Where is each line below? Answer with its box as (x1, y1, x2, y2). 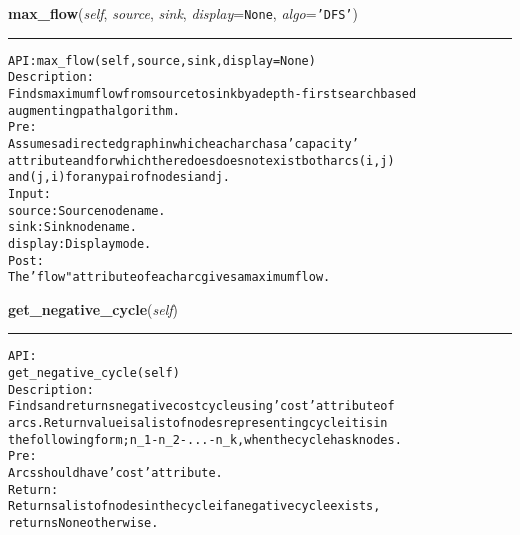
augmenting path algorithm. (8, 103, 180, 118)
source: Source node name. (8, 203, 166, 218)
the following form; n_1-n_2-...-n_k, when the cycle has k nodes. (8, 432, 402, 447)
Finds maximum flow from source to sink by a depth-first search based (8, 86, 417, 101)
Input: (8, 186, 51, 201)
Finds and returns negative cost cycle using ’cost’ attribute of (8, 399, 395, 414)
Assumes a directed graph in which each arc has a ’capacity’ (8, 136, 359, 151)
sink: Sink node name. (8, 220, 137, 235)
